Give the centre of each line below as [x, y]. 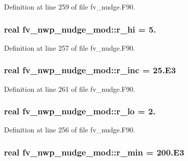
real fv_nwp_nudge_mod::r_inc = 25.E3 [90, 70]
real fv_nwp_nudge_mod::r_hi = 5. [80, 29]
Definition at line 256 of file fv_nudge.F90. [70, 130]
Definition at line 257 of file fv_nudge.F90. [70, 47]
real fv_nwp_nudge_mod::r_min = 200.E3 [94, 152]
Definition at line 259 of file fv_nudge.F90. [70, 7]
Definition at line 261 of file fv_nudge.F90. [70, 89]
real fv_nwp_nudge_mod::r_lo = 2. [80, 111]
